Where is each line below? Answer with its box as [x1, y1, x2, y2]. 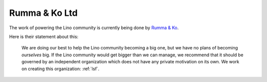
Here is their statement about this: [9, 34, 79, 40]
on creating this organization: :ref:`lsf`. [21, 66, 100, 72]
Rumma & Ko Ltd [9, 7, 78, 18]
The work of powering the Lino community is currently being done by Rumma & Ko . [9, 25, 179, 31]
